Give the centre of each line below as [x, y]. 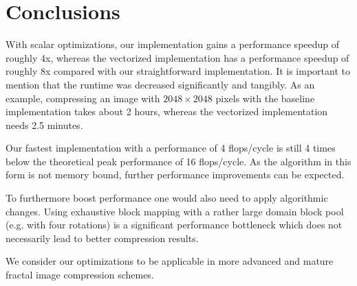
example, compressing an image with [83, 98]
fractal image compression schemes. [80, 275]
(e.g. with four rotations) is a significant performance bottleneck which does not [174, 225]
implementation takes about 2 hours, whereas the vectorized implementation [167, 111]
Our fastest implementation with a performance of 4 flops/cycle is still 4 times [171, 148]
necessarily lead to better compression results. [102, 238]
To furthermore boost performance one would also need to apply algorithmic [167, 198]
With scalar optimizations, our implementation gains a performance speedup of [173, 44]
